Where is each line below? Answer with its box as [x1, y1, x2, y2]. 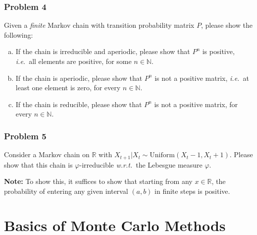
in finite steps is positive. [154, 185, 230, 196]
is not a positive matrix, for [154, 99, 238, 109]
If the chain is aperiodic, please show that [15, 72, 143, 83]
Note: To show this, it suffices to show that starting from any [4, 176, 193, 186]
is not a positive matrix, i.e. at [154, 72, 249, 83]
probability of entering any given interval [4, 185, 128, 196]
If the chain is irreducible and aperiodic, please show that [15, 46, 190, 57]
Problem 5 [4, 129, 47, 142]
